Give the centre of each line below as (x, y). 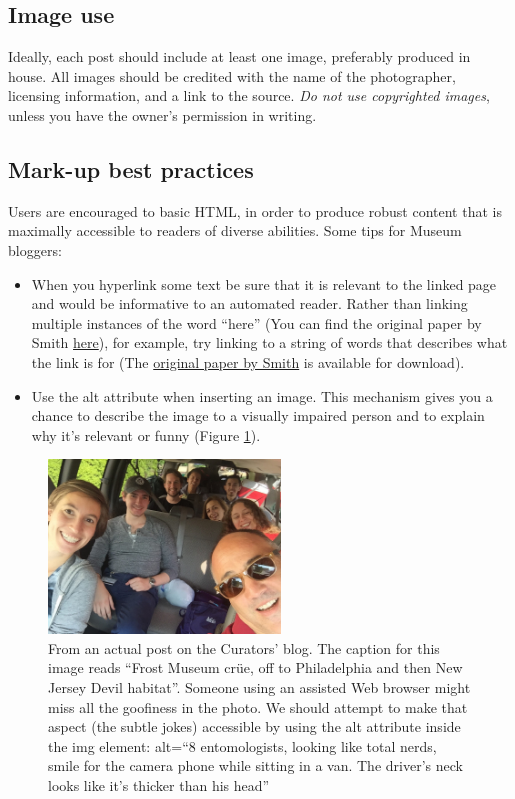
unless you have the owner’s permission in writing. (162, 114)
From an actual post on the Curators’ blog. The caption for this (244, 647)
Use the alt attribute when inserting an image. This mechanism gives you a (262, 395)
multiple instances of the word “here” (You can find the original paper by (256, 322)
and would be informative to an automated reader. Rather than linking (249, 303)
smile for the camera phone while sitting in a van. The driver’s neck (255, 765)
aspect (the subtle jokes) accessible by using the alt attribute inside (254, 726)
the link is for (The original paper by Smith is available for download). (248, 361)
